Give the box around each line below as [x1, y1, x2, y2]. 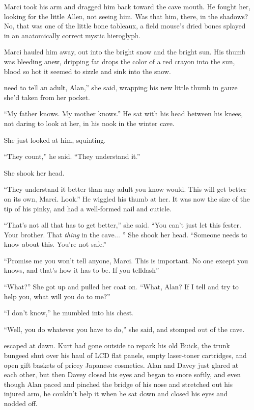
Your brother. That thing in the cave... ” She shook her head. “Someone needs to [4, 229, 248, 239]
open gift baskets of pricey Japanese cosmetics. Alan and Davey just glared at [4, 359, 239, 370]
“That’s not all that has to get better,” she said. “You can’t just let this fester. [4, 220, 241, 230]
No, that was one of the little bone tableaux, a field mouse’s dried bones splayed [4, 21, 246, 31]
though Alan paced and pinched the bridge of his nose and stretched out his [4, 379, 233, 389]
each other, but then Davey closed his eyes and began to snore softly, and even [4, 369, 241, 380]
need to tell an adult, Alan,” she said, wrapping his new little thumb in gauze [4, 82, 238, 93]
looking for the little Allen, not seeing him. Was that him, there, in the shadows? [4, 11, 248, 21]
